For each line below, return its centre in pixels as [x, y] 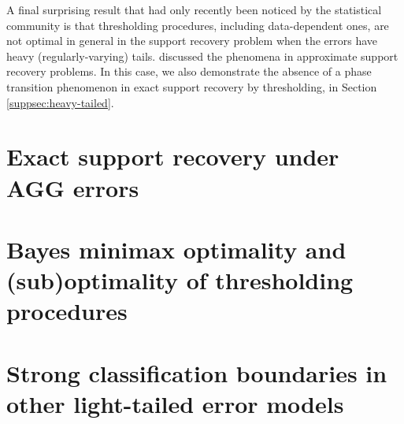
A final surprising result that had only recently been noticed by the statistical [194, 9]
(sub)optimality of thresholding [180, 280]
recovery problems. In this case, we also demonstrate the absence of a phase [189, 71]
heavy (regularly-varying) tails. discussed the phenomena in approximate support [202, 56]
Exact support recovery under [173, 156]
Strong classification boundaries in [197, 372]
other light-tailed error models [175, 403]
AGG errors [73, 187]
